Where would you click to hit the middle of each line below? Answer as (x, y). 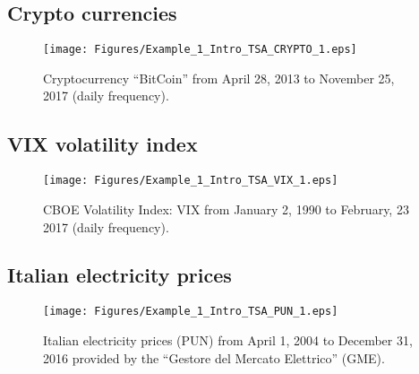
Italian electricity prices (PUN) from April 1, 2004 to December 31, (228, 339)
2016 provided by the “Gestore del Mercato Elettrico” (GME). (214, 357)
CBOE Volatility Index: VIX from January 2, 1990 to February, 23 (226, 209)
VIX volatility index (103, 144)
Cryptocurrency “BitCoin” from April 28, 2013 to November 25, (219, 78)
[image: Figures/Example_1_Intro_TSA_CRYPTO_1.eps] (200, 50)
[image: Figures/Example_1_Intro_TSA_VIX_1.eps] (191, 181)
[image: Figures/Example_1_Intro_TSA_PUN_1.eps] (191, 312)
